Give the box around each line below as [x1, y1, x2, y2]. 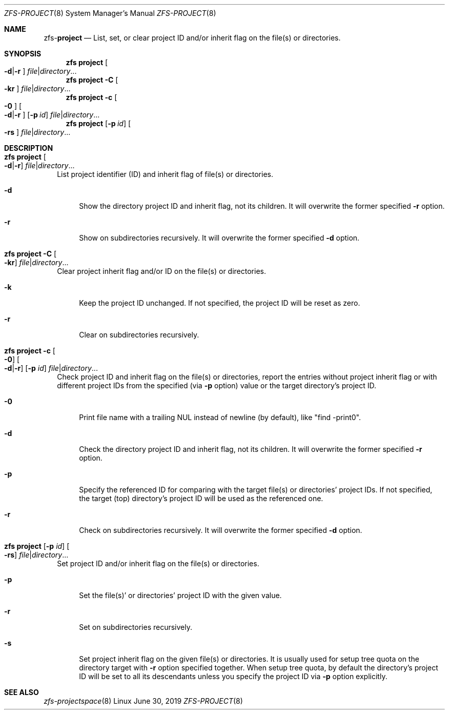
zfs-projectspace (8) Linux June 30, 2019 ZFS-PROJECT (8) [44, 697, 243, 705]
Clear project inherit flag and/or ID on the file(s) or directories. [57, 267, 266, 275]
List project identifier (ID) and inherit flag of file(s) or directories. [57, 170, 273, 179]
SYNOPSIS [4, 49, 42, 58]
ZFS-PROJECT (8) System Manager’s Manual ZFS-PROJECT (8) [4, 9, 216, 17]
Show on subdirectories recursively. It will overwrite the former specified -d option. [79, 233, 360, 242]
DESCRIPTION [4, 144, 53, 152]
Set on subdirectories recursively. [79, 623, 193, 631]
